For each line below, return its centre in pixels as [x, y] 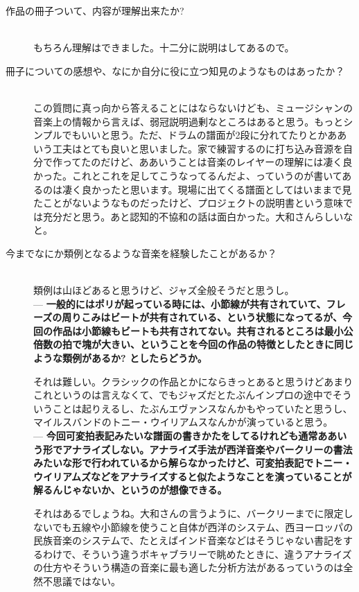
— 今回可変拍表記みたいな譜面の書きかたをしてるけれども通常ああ [185, 436]
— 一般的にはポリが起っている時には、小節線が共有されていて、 [180, 303]
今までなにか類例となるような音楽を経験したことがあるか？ [141, 253]
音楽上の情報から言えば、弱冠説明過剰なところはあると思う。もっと [189, 121]
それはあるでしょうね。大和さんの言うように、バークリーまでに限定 [189, 513]
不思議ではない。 [81, 581]
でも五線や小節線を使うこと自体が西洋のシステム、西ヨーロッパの [203, 526]
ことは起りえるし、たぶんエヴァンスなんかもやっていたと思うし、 [202, 408]
